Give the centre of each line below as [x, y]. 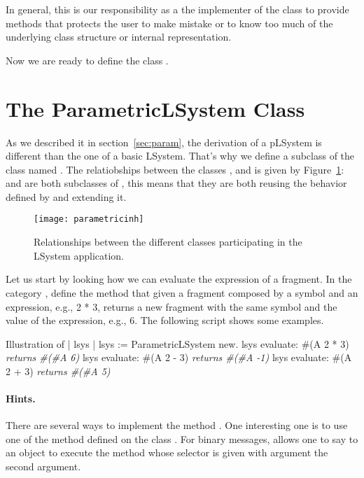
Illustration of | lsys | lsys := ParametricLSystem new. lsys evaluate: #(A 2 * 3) [177, 343]
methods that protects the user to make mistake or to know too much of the [169, 23]
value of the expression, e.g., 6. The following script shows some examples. [165, 320]
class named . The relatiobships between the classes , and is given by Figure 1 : [175, 169]
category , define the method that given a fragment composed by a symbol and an [182, 292]
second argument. [43, 466]
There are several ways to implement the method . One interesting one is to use [177, 425]
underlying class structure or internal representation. [119, 37]
